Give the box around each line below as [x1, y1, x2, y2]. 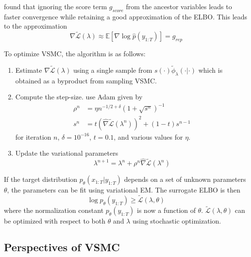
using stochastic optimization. [132, 216, 221, 226]
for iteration [15, 131, 51, 142]
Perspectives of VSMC [4, 240, 120, 255]
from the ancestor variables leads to [126, 1, 232, 11]
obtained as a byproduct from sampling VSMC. [15, 75, 157, 85]
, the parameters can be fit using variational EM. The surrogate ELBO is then [7, 185, 240, 195]
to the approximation [4, 21, 67, 31]
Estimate [15, 64, 42, 75]
